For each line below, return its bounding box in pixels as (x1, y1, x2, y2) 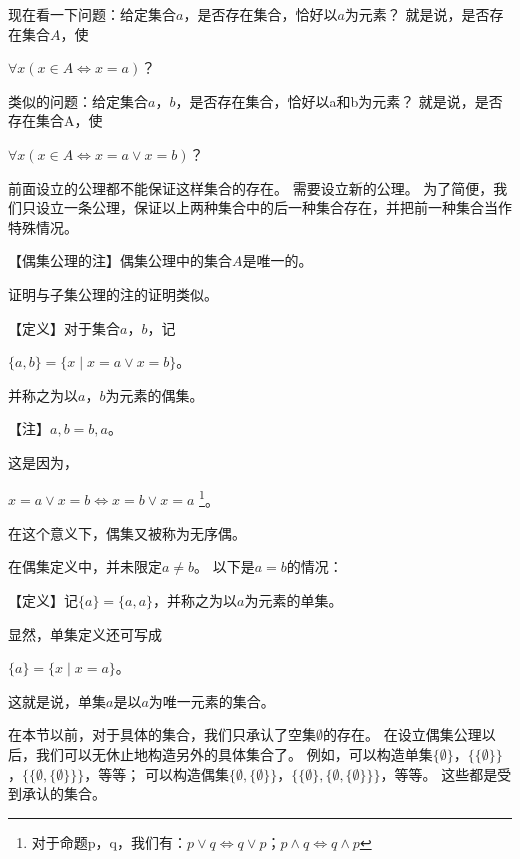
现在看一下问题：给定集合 (8, 4, 176, 24)
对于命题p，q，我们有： (31, 831, 187, 852)
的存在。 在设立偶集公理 (323, 724, 482, 745)
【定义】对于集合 (8, 317, 120, 338)
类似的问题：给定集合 (8, 90, 148, 111)
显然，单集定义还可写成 (8, 623, 162, 644)
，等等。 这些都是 (380, 763, 498, 784)
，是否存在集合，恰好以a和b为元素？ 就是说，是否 (175, 90, 503, 111)
